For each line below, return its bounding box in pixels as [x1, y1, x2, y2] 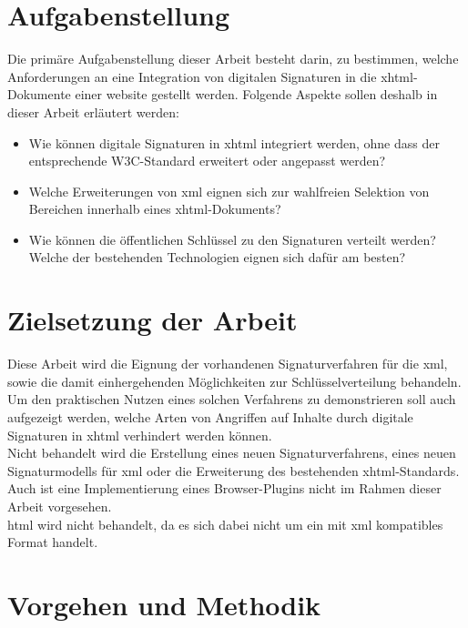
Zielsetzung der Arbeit [7, 301, 298, 339]
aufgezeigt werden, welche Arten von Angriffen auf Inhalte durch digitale [7, 407, 413, 426]
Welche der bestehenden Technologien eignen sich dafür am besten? [28, 248, 406, 267]
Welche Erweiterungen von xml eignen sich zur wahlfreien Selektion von [28, 181, 430, 200]
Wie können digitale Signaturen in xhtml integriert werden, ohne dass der [28, 133, 440, 152]
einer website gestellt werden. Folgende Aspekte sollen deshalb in [75, 85, 438, 104]
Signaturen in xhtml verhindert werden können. [7, 425, 272, 444]
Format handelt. [7, 532, 98, 552]
